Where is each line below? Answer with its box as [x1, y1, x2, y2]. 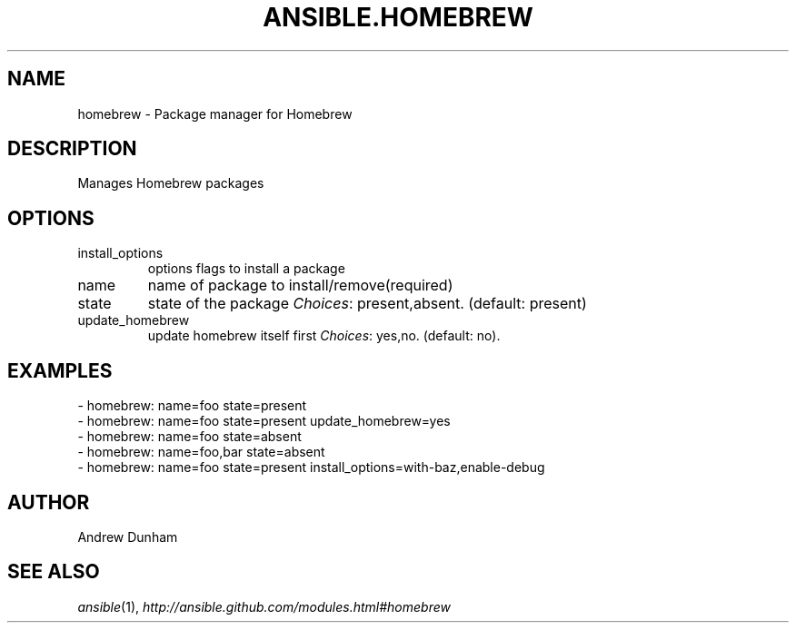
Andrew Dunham [77, 528, 178, 545]
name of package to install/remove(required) [147, 276, 453, 295]
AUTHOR [7, 490, 90, 514]
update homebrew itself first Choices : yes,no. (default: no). [147, 328, 501, 344]
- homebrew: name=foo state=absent [77, 428, 302, 445]
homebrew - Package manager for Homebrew [77, 105, 353, 122]
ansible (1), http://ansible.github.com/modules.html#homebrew [77, 598, 451, 615]
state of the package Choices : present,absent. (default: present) [147, 294, 587, 313]
